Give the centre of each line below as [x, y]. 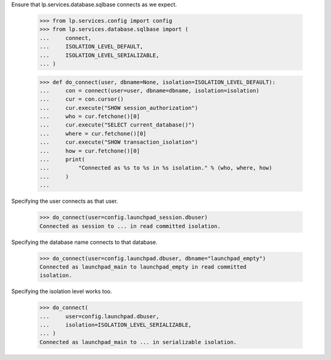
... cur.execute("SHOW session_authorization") [119, 108]
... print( [62, 159]
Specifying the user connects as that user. [65, 201]
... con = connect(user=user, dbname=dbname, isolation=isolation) [150, 90]
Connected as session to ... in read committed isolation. [130, 226]
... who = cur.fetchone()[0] [90, 116]
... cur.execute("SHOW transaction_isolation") [119, 142]
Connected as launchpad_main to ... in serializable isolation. [138, 342]
